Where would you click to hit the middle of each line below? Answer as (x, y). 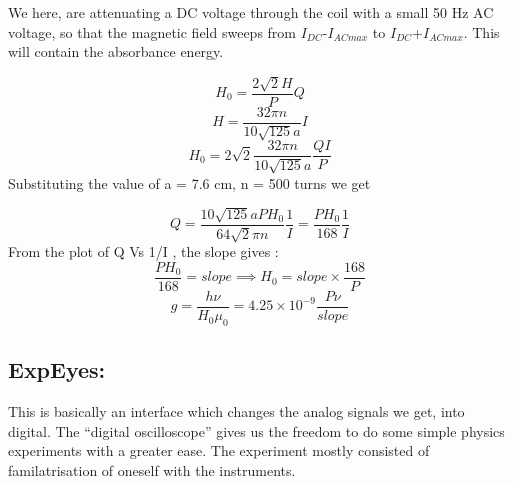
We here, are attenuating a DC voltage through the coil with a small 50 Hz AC (251, 12)
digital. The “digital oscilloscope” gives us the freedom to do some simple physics (256, 430)
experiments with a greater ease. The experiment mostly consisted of (219, 450)
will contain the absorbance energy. (116, 51)
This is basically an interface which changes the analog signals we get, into (236, 411)
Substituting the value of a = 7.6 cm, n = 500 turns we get (189, 182)
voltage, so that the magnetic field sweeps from (152, 31)
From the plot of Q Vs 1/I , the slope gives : (143, 251)
